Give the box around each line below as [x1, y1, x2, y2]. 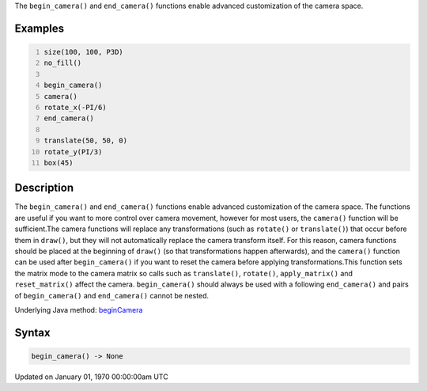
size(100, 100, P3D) [43, 47, 124, 56]
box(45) [43, 158, 74, 167]
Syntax [14, 325, 51, 340]
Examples [14, 21, 65, 35]
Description [14, 181, 74, 195]
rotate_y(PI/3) [43, 147, 103, 156]
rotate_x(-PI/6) [43, 103, 107, 112]
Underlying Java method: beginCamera [14, 305, 143, 314]
